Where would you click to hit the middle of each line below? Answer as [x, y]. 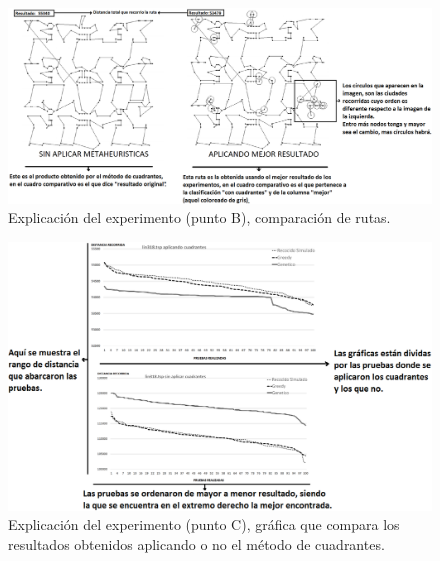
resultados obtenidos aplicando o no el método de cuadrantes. [196, 543]
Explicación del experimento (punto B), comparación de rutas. [199, 217]
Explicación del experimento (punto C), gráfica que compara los [204, 524]
